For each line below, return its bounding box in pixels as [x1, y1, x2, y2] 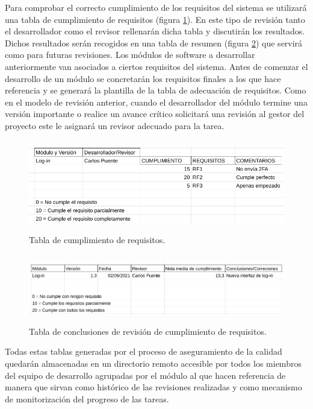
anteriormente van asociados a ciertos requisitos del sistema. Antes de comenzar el [5, 60, 308, 72]
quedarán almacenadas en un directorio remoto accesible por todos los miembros [5, 357, 302, 370]
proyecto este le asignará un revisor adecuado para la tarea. [5, 119, 225, 132]
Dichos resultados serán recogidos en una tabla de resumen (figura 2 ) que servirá [5, 36, 303, 49]
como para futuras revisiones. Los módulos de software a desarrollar [5, 48, 255, 61]
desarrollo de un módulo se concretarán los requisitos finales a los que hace [5, 72, 281, 84]
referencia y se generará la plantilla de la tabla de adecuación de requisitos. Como [5, 84, 306, 97]
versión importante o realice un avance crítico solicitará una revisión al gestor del [5, 107, 305, 120]
